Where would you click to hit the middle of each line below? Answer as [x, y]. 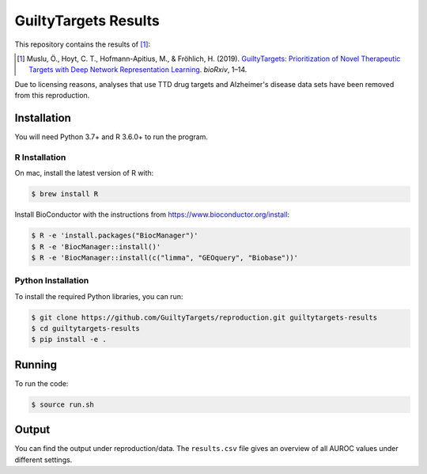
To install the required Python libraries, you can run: [99, 296]
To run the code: [42, 383]
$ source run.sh [63, 404]
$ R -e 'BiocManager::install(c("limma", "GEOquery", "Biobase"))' [165, 258]
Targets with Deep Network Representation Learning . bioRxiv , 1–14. [138, 70]
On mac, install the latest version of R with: [84, 173]
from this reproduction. [52, 96]
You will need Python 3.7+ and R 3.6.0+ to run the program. [111, 137]
